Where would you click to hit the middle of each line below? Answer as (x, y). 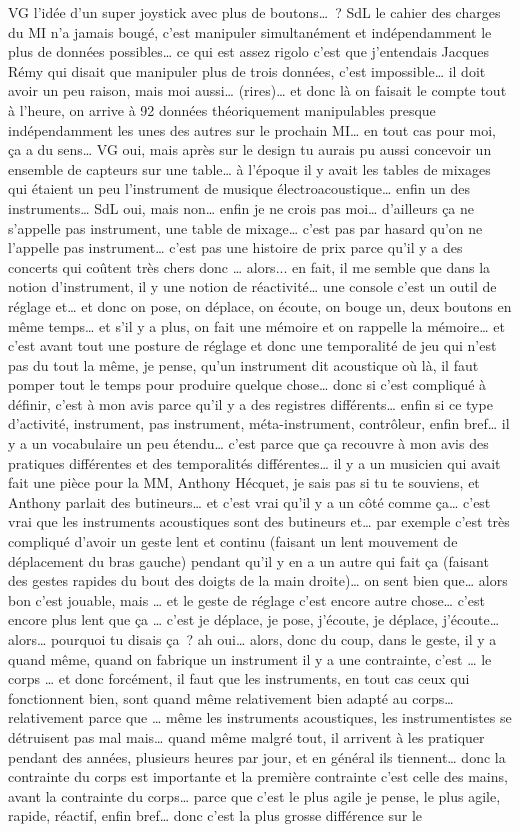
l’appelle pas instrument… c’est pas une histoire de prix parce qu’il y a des (235, 247)
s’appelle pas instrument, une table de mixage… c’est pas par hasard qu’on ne (245, 227)
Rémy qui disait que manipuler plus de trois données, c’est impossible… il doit (247, 70)
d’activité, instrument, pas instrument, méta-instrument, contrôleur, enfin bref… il (259, 423)
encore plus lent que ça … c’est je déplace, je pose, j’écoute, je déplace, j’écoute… (254, 619)
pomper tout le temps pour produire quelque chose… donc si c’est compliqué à (247, 384)
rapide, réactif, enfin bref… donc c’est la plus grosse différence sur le (215, 815)
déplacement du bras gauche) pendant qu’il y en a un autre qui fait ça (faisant (248, 560)
